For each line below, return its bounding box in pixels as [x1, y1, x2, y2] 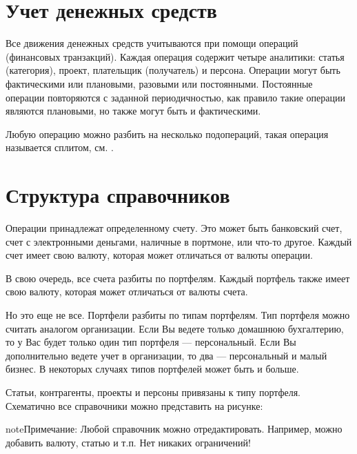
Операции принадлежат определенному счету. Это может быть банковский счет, [6, 221, 343, 235]
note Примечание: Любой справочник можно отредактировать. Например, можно [6, 422, 343, 436]
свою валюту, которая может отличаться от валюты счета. [6, 284, 248, 299]
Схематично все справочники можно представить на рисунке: [6, 398, 263, 413]
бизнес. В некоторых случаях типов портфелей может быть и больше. [6, 362, 299, 376]
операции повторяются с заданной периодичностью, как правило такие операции [6, 90, 345, 104]
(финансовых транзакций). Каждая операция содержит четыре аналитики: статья [6, 49, 345, 63]
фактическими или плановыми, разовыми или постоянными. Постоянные [6, 76, 313, 90]
